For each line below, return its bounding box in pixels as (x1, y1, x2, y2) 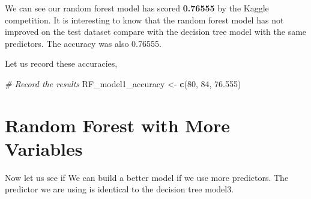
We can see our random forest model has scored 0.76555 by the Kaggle (5, 2, 269, 14)
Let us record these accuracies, (5, 57, 118, 70)
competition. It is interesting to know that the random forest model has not (5, 13, 284, 26)
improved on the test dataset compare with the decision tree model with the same (5, 25, 307, 38)
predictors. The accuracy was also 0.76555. (5, 37, 162, 49)
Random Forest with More (5, 112, 230, 137)
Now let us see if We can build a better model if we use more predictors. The (5, 171, 289, 183)
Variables (5, 136, 83, 161)
